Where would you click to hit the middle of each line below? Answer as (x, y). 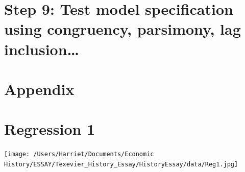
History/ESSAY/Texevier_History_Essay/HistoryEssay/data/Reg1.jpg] (121, 164)
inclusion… (42, 49)
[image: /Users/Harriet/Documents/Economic (79, 154)
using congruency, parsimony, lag (122, 29)
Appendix (39, 89)
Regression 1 (50, 129)
